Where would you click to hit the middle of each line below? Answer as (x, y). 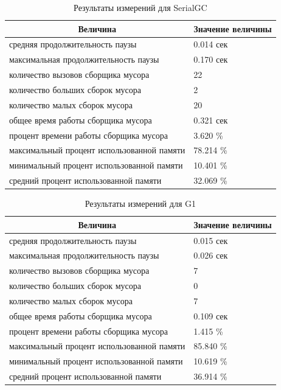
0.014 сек (211, 44)
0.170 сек (211, 59)
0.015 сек (211, 240)
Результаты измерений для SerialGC (140, 7)
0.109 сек (211, 315)
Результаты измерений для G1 (140, 204)
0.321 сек (211, 120)
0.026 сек (211, 255)
